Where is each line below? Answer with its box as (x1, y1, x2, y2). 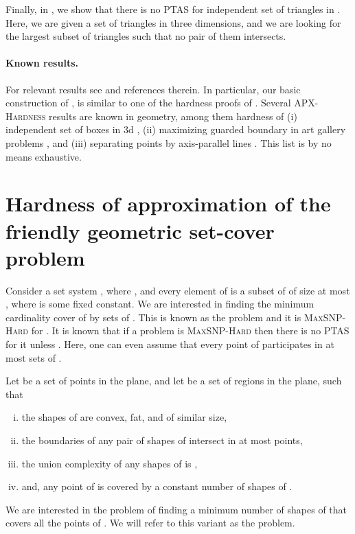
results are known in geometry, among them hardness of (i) (49, 108, 297, 123)
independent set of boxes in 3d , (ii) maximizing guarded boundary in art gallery (5, 122, 346, 137)
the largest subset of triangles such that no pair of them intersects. (5, 29, 286, 43)
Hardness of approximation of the (5, 189, 331, 218)
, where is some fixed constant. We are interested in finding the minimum (5, 297, 314, 311)
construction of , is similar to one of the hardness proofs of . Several (5, 95, 291, 110)
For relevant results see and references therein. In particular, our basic (5, 82, 301, 96)
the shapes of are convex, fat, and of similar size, (21, 410, 227, 424)
